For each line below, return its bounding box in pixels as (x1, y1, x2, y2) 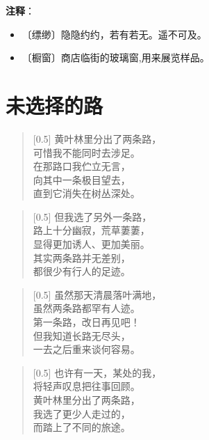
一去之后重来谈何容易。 (33, 342, 140, 356)
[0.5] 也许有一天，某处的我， (33, 365, 162, 379)
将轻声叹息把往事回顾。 (33, 379, 140, 393)
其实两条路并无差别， (33, 250, 131, 265)
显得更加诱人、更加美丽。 (33, 237, 150, 251)
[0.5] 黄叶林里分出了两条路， (33, 131, 162, 146)
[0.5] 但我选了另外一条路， (33, 209, 152, 223)
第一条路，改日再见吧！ (33, 315, 140, 329)
